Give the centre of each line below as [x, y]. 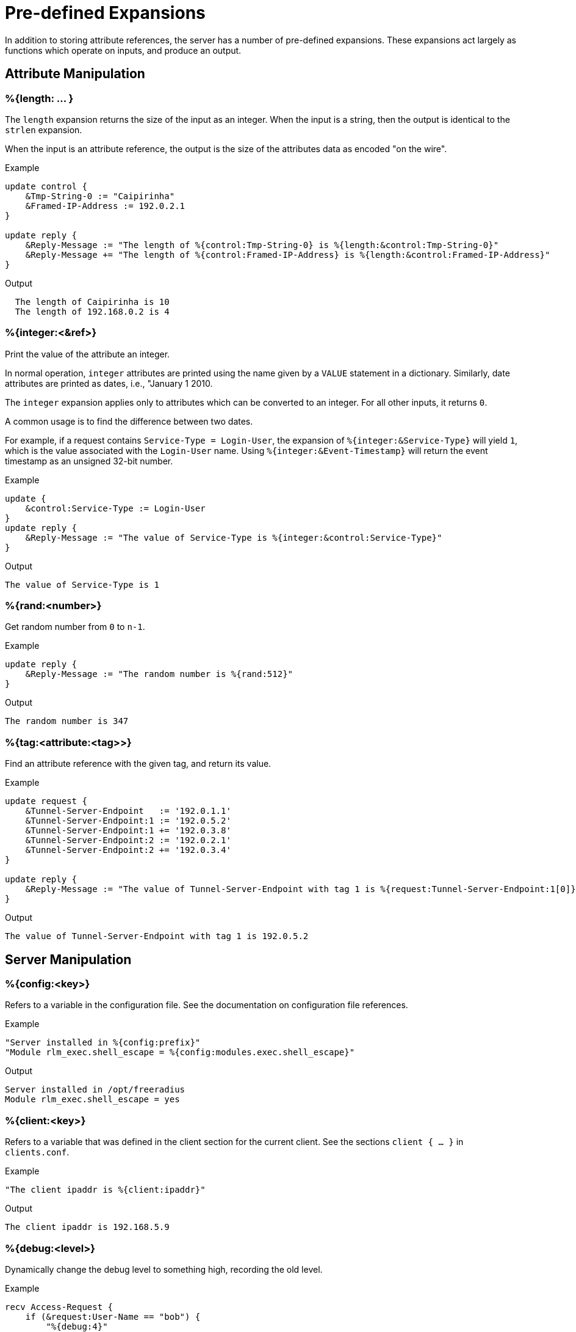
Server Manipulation [68, 959]
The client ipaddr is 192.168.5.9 [87, 1227]
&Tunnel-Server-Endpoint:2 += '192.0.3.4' [128, 850]
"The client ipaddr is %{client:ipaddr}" [105, 1190]
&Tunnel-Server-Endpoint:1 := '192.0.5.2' [128, 821]
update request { [46, 801]
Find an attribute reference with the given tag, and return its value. [138, 764]
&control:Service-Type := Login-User [115, 508]
